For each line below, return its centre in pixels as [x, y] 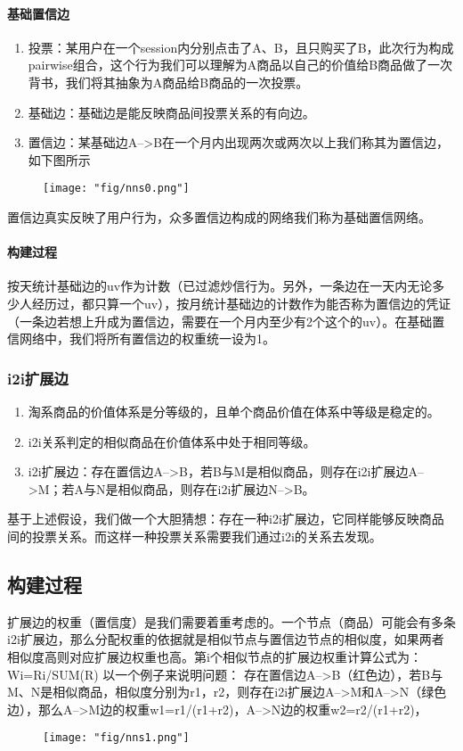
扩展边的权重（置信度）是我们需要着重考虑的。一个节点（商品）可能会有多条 [231, 621]
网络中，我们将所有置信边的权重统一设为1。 [147, 338]
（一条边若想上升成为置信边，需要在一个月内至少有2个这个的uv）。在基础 [220, 321]
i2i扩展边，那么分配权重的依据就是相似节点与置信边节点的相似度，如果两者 [226, 639]
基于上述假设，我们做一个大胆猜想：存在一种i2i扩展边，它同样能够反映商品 [226, 519]
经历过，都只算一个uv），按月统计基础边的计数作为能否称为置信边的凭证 [241, 303]
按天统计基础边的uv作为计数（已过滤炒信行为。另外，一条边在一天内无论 [220, 286]
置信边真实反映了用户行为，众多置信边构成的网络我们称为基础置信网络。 [219, 217]
